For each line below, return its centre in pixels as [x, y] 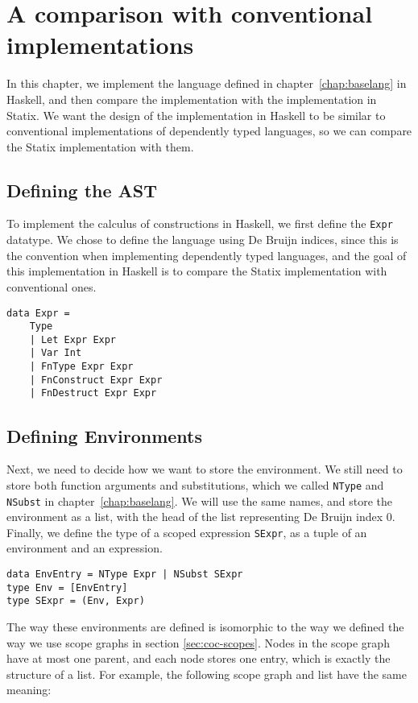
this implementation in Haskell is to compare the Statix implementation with [197, 271]
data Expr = [38, 313]
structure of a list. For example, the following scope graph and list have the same [207, 674]
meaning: [29, 690]
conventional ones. [52, 286]
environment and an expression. [85, 548]
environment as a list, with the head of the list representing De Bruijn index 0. [201, 517]
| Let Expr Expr [73, 339]
